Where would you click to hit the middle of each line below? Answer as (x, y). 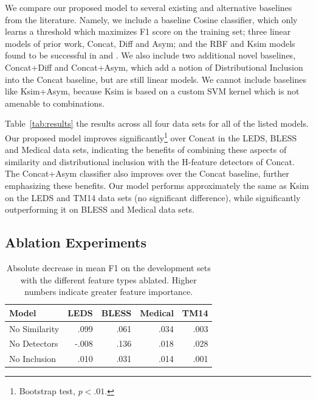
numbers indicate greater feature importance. (109, 292)
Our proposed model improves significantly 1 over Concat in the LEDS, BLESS (151, 137)
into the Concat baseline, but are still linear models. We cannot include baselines (156, 79)
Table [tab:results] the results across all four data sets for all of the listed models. (157, 123)
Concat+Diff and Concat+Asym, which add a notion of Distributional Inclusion (154, 67)
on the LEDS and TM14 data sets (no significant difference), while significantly (153, 197)
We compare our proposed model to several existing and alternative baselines (149, 7)
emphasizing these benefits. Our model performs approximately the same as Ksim (157, 185)
